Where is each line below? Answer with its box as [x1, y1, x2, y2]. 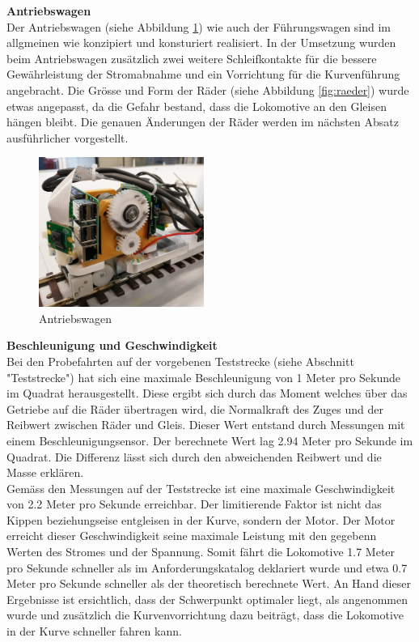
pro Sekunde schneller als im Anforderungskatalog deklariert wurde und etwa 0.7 [6, 559, 408, 576]
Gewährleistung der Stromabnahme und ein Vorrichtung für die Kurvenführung [6, 66, 400, 83]
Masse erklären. [6, 464, 84, 481]
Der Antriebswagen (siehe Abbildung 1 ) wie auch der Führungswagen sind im [6, 18, 391, 35]
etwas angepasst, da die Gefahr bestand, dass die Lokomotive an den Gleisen [6, 97, 387, 114]
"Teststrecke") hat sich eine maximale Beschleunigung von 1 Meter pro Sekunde [6, 368, 401, 385]
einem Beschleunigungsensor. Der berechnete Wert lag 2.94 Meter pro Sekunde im [6, 432, 413, 449]
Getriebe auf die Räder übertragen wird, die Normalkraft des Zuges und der [6, 400, 383, 417]
